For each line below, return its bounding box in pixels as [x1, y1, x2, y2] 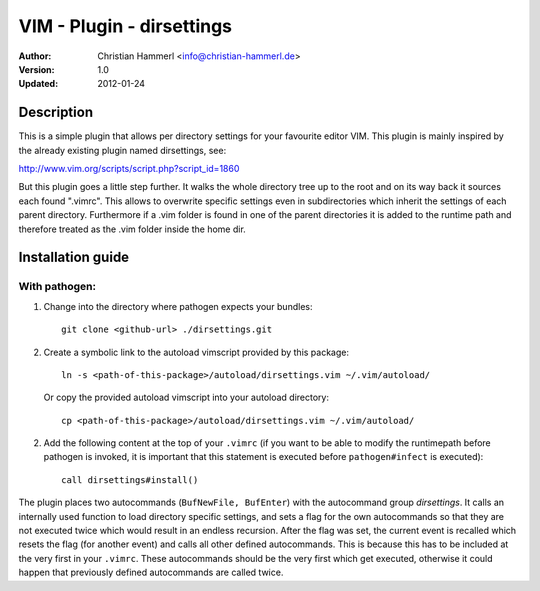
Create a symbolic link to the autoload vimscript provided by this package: [43, 346, 350, 358]
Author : [18, 50, 52, 62]
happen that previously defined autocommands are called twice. [18, 566, 284, 579]
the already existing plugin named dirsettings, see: [18, 144, 227, 156]
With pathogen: [18, 280, 97, 294]
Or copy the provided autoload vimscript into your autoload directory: [43, 391, 330, 404]
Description [18, 104, 94, 121]
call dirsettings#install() [61, 474, 199, 485]
